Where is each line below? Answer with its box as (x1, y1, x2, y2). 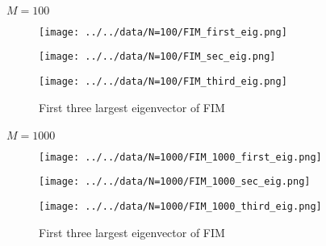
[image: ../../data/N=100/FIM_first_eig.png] (39, 26, 287, 38)
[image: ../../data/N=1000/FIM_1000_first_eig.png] (39, 151, 322, 163)
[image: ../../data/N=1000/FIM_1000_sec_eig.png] (39, 176, 311, 188)
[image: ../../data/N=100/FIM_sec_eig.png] (39, 51, 276, 63)
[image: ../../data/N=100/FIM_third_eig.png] (39, 75, 287, 87)
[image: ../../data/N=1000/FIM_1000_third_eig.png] (39, 201, 322, 213)
